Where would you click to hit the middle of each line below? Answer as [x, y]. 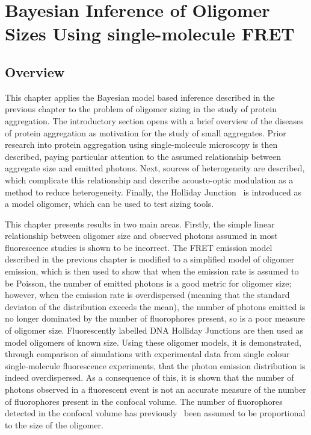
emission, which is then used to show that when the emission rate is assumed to [152, 271]
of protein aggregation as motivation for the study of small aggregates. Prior [146, 132]
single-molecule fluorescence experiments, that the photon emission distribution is [155, 365]
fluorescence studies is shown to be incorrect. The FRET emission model [139, 247]
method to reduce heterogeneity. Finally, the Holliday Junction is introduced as [153, 192]
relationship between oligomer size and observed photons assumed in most [141, 236]
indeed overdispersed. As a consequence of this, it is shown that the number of [149, 377]
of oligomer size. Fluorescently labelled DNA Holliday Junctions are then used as [154, 330]
